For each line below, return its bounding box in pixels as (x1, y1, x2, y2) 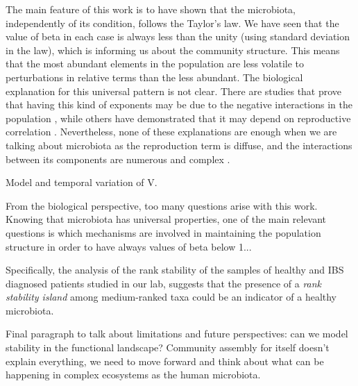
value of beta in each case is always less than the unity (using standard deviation (6, 29, 350, 44)
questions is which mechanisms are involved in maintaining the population (6, 225, 321, 240)
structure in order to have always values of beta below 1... (6, 239, 252, 253)
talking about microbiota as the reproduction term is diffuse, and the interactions (6, 137, 352, 152)
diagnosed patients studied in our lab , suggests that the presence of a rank (6, 276, 322, 290)
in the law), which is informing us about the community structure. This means (6, 42, 340, 57)
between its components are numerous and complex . (6, 151, 230, 166)
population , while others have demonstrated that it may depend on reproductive (6, 110, 351, 125)
